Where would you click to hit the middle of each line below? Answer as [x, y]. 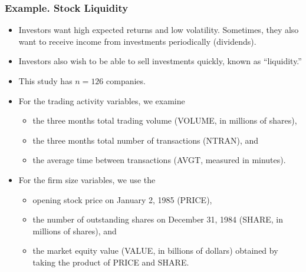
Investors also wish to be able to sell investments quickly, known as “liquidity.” [160, 61]
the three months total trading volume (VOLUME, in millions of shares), [165, 120]
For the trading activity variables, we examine [102, 100]
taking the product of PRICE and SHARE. [111, 262]
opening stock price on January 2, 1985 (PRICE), [122, 199]
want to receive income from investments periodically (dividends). [137, 41]
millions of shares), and [75, 230]
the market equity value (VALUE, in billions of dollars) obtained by [155, 251]
